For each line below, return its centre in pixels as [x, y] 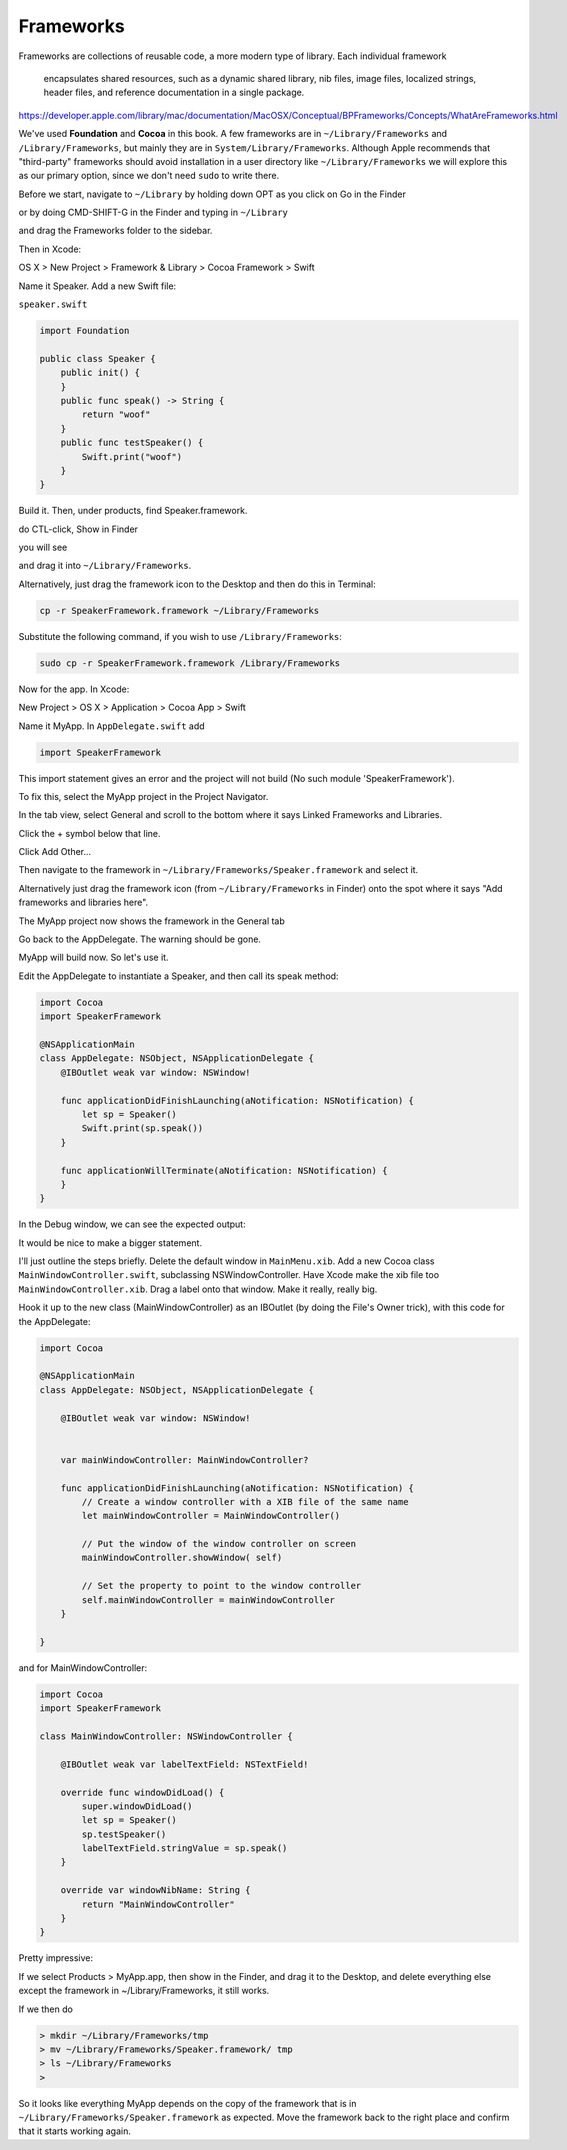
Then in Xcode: [50, 249]
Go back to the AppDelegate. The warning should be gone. [140, 939]
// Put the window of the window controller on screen [219, 1544]
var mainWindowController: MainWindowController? [184, 1459]
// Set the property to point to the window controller [221, 1586]
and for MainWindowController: [83, 1667]
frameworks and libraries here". [83, 902]
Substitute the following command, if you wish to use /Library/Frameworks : [180, 636]
